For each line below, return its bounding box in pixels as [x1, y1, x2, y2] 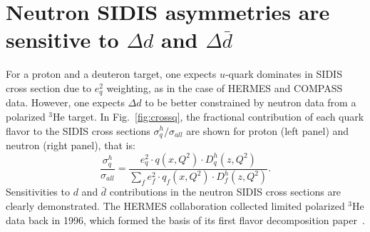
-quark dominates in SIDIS [225, 66, 342, 81]
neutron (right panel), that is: [6, 138, 135, 152]
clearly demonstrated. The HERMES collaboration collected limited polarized [6, 198, 345, 213]
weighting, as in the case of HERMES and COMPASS [106, 80, 343, 95]
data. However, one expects [6, 95, 125, 110]
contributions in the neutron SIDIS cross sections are [109, 184, 341, 199]
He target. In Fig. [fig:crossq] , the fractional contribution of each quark [53, 109, 364, 123]
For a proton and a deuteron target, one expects [6, 66, 217, 81]
